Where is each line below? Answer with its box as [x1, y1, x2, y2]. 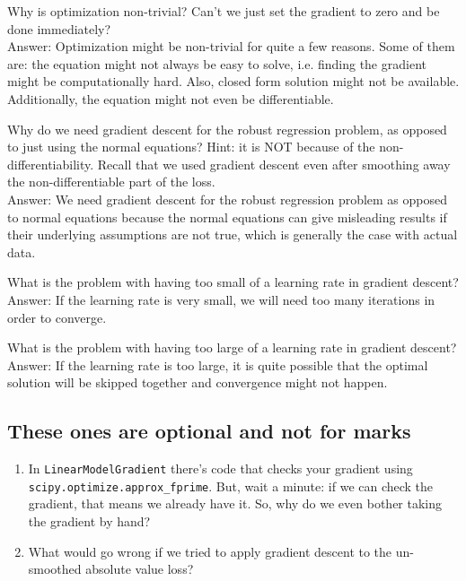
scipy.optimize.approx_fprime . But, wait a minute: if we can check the [28, 476, 434, 495]
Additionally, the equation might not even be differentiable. [7, 89, 334, 108]
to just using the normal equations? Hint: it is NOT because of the [7, 137, 375, 156]
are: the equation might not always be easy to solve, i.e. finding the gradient [7, 54, 426, 73]
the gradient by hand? [28, 511, 151, 530]
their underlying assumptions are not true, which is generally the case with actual [7, 225, 458, 244]
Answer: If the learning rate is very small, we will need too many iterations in [7, 290, 435, 308]
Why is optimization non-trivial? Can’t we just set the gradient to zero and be [7, 2, 440, 20]
